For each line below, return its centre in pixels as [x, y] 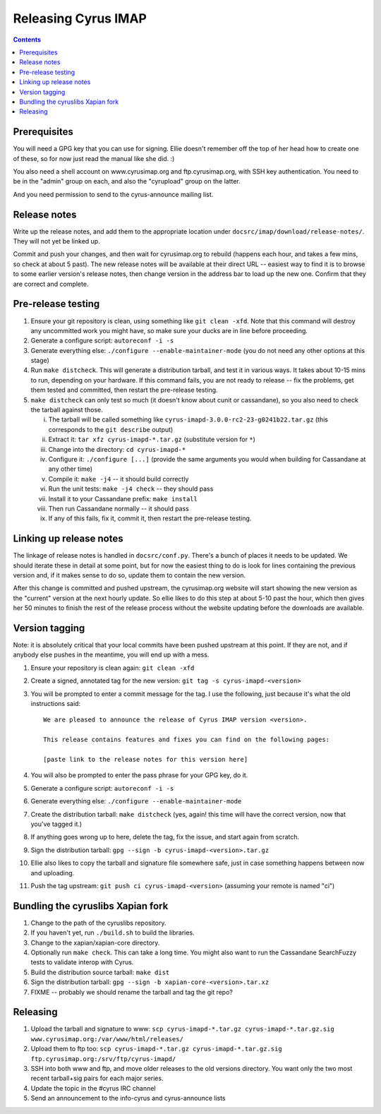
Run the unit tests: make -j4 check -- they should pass [131, 489]
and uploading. [53, 873]
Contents [27, 40]
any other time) [71, 469]
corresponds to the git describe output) [111, 429]
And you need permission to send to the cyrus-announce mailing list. [113, 194]
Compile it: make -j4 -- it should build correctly [119, 479]
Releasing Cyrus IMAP [80, 18]
